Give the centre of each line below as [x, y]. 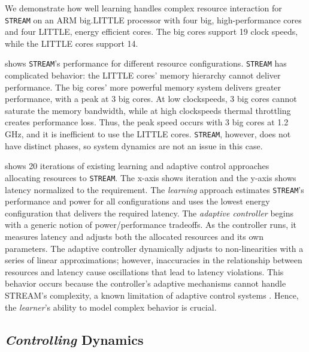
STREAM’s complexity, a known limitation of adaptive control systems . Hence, [152, 295]
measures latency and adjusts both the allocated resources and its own [134, 236]
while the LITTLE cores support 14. [72, 43]
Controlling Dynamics [74, 339]
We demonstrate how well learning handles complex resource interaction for [143, 8]
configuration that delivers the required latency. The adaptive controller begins [149, 213]
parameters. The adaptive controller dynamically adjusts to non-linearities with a [154, 248]
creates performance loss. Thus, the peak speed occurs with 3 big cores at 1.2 [147, 122]
